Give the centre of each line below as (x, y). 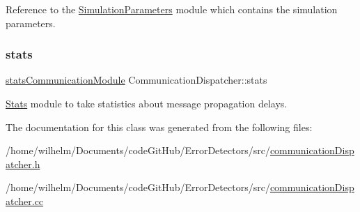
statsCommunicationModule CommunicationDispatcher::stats (136, 80)
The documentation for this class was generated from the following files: (159, 127)
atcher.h (23, 164)
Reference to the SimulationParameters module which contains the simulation (172, 9)
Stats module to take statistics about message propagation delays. (147, 103)
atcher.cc (25, 200)
